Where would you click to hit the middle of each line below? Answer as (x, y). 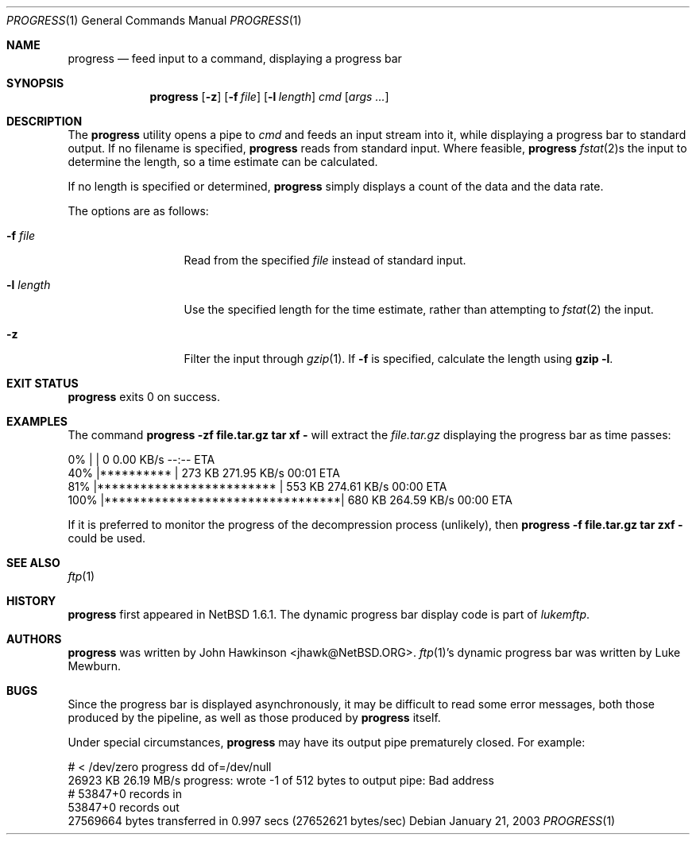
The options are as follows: (138, 211)
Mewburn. (95, 666)
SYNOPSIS (35, 83)
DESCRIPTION (44, 121)
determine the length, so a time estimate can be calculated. (223, 162)
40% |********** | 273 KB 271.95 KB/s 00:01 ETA (204, 473)
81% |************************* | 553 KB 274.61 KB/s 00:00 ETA (257, 486)
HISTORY (31, 601)
